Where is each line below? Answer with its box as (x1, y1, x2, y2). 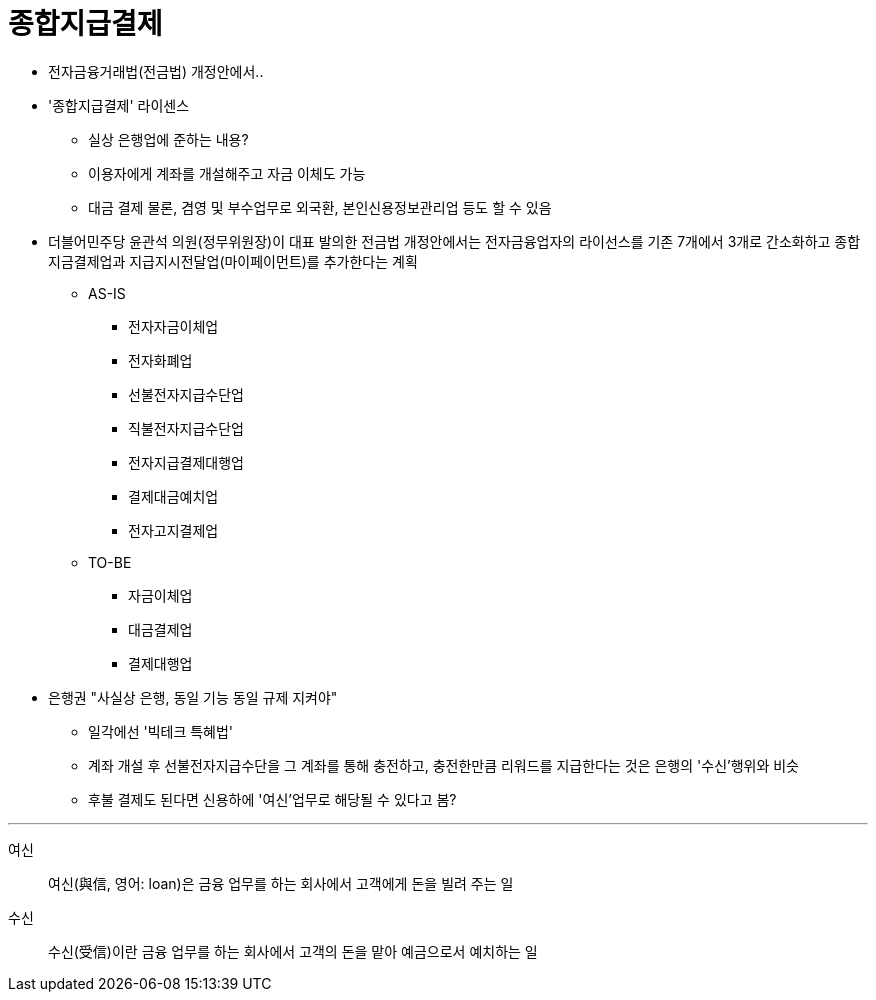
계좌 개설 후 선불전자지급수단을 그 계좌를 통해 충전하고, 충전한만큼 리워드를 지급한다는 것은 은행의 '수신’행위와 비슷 (88, 756, 800, 774)
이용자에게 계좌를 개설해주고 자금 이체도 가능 (88, 164, 366, 182)
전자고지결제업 (128, 521, 219, 539)
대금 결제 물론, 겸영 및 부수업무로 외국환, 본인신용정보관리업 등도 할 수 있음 (88, 198, 552, 216)
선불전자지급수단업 (128, 385, 244, 403)
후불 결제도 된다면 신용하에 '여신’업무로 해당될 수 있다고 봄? (88, 790, 457, 808)
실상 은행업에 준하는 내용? (88, 130, 249, 148)
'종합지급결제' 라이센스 (48, 96, 190, 114)
